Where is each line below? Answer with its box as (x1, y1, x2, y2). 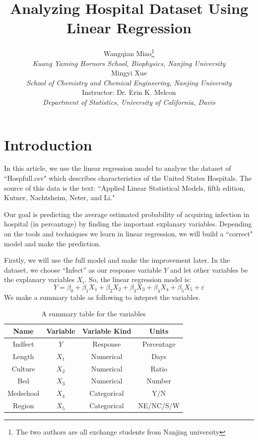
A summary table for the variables (41, 308, 146, 319)
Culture (11, 363, 35, 373)
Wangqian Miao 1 (103, 47, 155, 58)
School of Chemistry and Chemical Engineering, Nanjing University (26, 77, 232, 87)
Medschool (7, 388, 40, 398)
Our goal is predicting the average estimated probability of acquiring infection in (4, 209, 250, 219)
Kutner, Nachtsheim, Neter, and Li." (4, 192, 115, 203)
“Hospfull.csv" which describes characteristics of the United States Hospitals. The (4, 173, 252, 183)
